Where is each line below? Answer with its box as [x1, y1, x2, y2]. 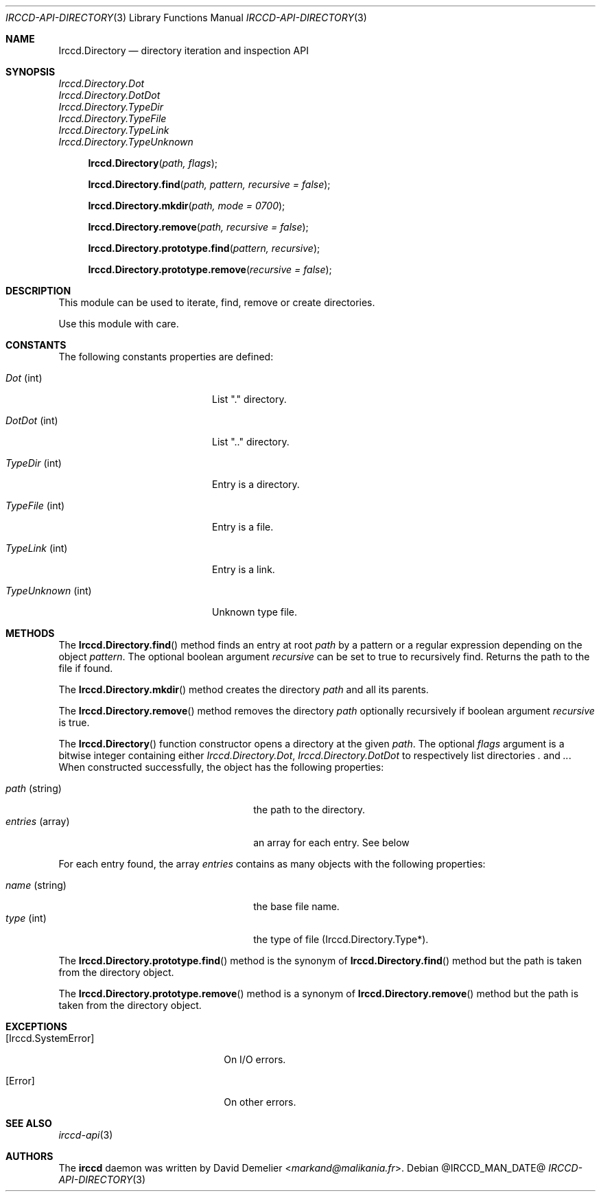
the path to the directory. [253, 804, 366, 815]
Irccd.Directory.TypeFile [58, 113, 167, 124]
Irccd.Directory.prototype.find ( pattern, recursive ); [88, 242, 320, 254]
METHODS [5, 627, 55, 639]
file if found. [58, 662, 113, 674]
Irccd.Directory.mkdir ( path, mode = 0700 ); [88, 200, 285, 211]
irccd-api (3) [58, 1129, 113, 1141]
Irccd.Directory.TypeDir [58, 101, 164, 113]
